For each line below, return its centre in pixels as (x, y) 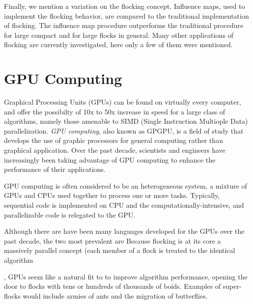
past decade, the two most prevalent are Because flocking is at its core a (112, 240)
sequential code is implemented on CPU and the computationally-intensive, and (124, 205)
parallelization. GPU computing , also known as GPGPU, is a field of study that (124, 130)
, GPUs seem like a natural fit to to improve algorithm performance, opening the (126, 276)
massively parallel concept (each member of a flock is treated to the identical (120, 250)
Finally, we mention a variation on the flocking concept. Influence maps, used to (125, 6)
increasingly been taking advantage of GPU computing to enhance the (110, 159)
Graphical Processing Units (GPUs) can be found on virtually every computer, (123, 102)
